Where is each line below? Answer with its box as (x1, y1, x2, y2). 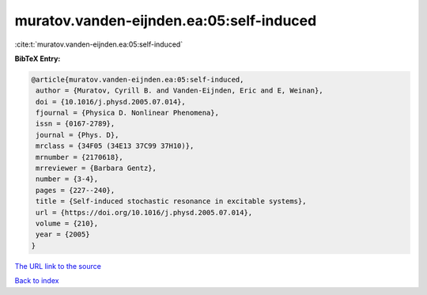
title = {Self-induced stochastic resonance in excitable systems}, (36, 197, 307, 206)
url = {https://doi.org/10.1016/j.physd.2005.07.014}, (36, 208, 253, 217)
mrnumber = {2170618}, (36, 153, 124, 161)
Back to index (14, 276, 59, 286)
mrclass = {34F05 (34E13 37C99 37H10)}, (36, 142, 195, 150)
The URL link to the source (14, 261, 102, 270)
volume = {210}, (36, 219, 99, 228)
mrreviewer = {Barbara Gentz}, (36, 164, 157, 173)
